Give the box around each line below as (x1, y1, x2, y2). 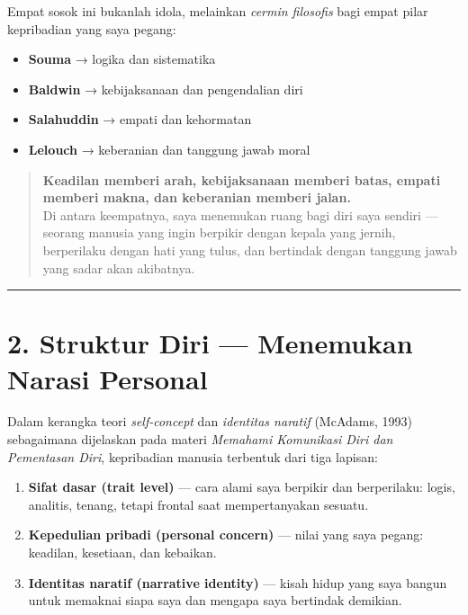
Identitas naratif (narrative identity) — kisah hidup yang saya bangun (28, 573, 447, 592)
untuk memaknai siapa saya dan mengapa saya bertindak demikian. (28, 591, 402, 610)
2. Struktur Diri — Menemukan (7, 325, 413, 361)
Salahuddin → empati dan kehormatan (28, 110, 252, 129)
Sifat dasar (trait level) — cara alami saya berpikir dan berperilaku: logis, (28, 477, 455, 496)
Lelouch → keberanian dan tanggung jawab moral (28, 139, 310, 158)
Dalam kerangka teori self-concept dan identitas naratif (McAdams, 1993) (7, 412, 412, 431)
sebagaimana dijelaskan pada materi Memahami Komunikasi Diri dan (7, 430, 393, 449)
